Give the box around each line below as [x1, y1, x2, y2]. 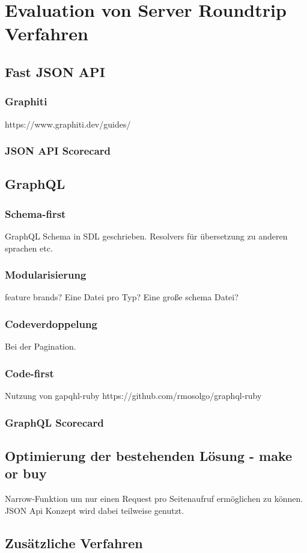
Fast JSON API [5, 62, 105, 81]
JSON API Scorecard [5, 143, 111, 158]
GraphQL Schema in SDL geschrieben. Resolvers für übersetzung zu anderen [5, 230, 288, 242]
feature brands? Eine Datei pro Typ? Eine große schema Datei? [5, 291, 239, 303]
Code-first [5, 365, 54, 380]
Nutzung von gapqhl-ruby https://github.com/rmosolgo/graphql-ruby [5, 389, 262, 402]
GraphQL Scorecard [5, 415, 104, 430]
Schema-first [5, 206, 66, 221]
